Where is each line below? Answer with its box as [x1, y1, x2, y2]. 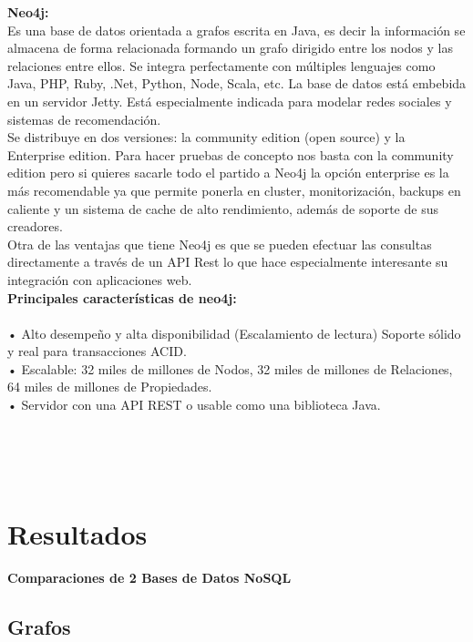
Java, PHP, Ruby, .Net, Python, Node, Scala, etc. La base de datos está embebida [7, 74, 467, 93]
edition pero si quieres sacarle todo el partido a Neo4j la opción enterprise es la [7, 163, 449, 182]
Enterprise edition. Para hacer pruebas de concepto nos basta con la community [7, 145, 454, 164]
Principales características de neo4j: [7, 288, 237, 307]
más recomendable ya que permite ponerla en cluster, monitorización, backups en [7, 180, 461, 199]
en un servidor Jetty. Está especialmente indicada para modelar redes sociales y [7, 91, 452, 110]
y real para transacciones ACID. [7, 341, 187, 361]
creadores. [7, 217, 63, 236]
